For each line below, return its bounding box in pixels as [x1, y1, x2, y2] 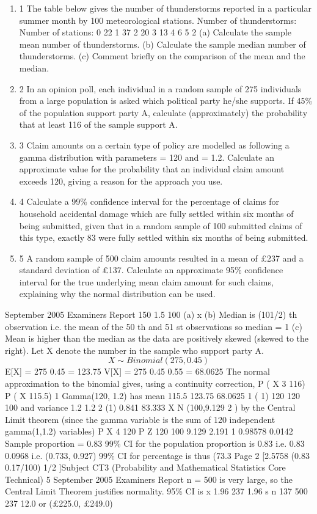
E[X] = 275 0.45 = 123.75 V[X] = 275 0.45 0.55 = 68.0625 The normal [5, 365, 270, 378]
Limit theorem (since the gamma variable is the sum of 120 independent [5, 413, 275, 425]
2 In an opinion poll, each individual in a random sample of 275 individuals [19, 82, 302, 95]
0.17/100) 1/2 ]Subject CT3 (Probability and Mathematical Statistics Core [5, 461, 286, 474]
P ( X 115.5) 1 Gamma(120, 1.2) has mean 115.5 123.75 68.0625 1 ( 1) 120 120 [5, 389, 300, 402]
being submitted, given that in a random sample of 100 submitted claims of [19, 219, 302, 232]
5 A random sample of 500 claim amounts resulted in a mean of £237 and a [19, 251, 304, 264]
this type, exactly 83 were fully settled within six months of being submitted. [19, 231, 308, 244]
